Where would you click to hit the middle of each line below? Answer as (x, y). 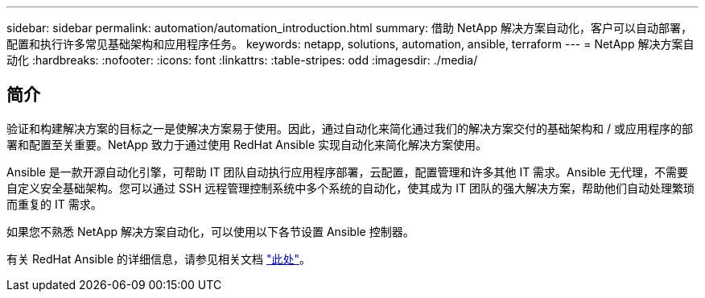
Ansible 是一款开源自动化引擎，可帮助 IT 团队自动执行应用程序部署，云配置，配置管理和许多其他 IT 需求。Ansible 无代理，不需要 (347, 172)
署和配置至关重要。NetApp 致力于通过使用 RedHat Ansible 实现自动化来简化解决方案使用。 (247, 144)
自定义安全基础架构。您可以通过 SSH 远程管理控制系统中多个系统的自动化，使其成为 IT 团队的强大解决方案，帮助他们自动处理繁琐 (350, 188)
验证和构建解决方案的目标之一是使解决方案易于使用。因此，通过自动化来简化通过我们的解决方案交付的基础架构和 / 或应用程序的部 (350, 128)
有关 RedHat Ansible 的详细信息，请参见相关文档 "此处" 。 (159, 259)
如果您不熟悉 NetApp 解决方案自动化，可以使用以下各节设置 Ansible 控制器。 (210, 231)
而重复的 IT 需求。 (54, 204)
